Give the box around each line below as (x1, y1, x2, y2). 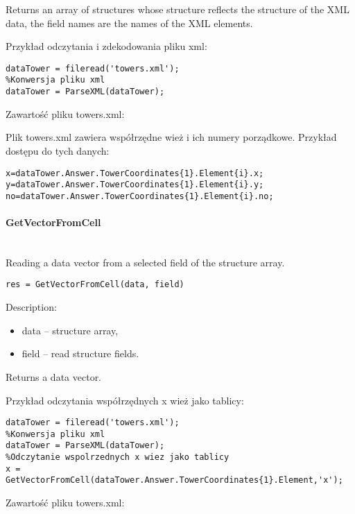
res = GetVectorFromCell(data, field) (6, 280, 184, 290)
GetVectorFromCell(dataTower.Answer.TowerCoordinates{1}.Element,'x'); (6, 475, 343, 486)
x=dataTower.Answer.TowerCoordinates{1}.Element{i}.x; (6, 168, 264, 178)
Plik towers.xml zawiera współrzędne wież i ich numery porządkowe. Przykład (6, 130, 337, 144)
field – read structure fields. (21, 346, 139, 361)
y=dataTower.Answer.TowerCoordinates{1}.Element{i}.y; (6, 180, 264, 190)
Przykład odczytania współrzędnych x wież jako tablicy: (6, 393, 244, 407)
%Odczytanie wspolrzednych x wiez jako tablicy (6, 452, 230, 463)
